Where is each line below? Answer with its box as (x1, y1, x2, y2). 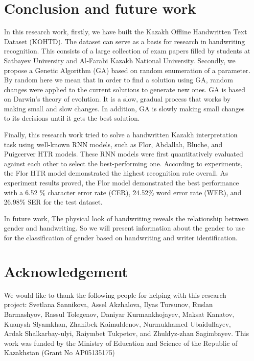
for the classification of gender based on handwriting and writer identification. (4, 232, 238, 242)
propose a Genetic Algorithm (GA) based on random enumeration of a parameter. (4, 65, 251, 75)
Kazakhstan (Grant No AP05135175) (4, 347, 115, 358)
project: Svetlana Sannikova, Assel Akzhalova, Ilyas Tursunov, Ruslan (4, 299, 213, 309)
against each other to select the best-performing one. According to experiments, (4, 158, 243, 168)
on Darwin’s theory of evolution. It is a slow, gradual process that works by (4, 94, 231, 104)
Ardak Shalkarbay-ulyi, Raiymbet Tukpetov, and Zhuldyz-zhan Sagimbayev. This (4, 328, 249, 338)
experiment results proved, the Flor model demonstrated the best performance (4, 178, 239, 188)
